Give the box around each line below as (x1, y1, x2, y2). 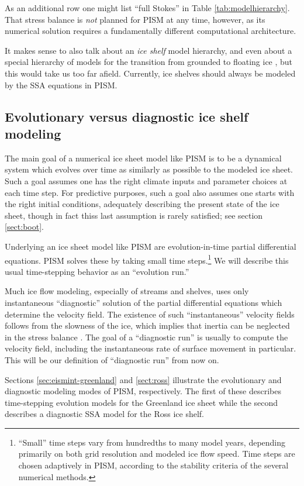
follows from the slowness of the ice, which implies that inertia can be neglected (5, 319, 290, 332)
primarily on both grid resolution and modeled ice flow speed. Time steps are (18, 447, 295, 460)
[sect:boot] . (5, 220, 44, 233)
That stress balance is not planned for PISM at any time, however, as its (5, 13, 265, 25)
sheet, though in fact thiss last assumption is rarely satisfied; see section (5, 209, 263, 221)
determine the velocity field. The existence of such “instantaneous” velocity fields (5, 308, 295, 320)
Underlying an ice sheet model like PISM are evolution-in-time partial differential (5, 240, 296, 252)
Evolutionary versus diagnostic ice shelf (5, 107, 248, 125)
